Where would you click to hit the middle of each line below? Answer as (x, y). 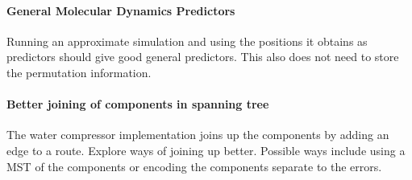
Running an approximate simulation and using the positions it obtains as (187, 41)
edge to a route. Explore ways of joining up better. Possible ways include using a (206, 150)
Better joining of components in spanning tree (138, 104)
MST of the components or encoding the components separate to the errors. (194, 166)
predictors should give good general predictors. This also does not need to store (203, 57)
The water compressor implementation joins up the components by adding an (198, 135)
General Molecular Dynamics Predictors (121, 10)
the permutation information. (79, 72)
